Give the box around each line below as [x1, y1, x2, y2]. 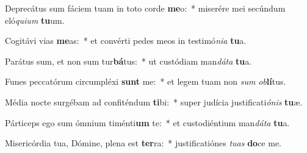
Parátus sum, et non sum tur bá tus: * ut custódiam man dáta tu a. [5, 54, 252, 67]
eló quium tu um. [5, 13, 65, 26]
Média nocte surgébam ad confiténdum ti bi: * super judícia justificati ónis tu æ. [5, 95, 303, 108]
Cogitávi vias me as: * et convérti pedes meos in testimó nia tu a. [5, 34, 247, 47]
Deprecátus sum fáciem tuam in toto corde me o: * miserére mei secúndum [5, 2, 286, 14]
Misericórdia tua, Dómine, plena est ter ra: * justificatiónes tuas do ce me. [5, 137, 282, 149]
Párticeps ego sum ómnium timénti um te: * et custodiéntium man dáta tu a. [5, 116, 290, 129]
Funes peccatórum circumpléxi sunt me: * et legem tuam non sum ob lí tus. [5, 75, 286, 88]
